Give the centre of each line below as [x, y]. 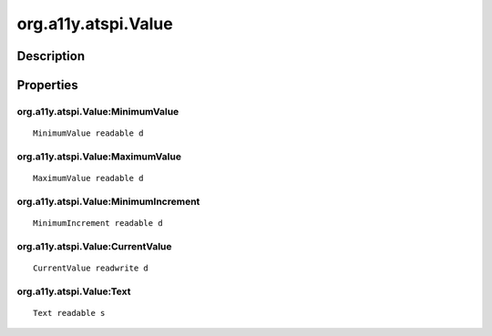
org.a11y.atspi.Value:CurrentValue [94, 246]
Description [51, 56]
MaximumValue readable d [88, 178]
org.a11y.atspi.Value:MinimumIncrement [108, 201]
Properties [47, 85]
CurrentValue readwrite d [91, 268]
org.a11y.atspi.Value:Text [74, 291]
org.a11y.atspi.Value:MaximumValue [99, 157]
